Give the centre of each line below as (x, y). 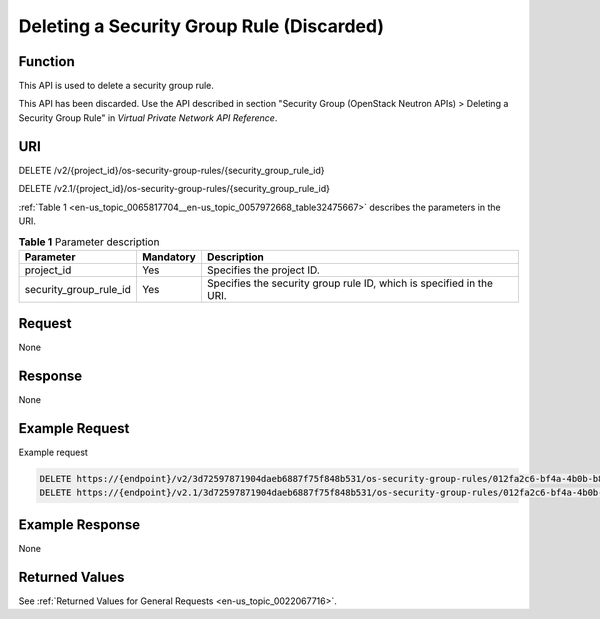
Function (46, 61)
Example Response (79, 524)
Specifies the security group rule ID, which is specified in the (350, 283)
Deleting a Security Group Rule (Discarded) (201, 26)
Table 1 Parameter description (89, 242)
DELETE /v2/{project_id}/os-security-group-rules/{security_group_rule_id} (171, 170)
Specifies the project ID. (263, 270)
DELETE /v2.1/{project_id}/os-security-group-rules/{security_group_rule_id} (174, 189)
